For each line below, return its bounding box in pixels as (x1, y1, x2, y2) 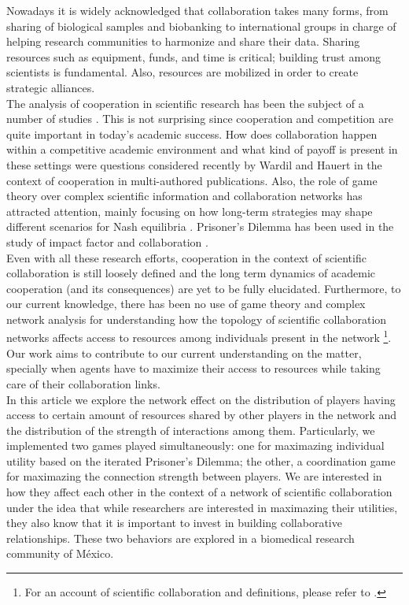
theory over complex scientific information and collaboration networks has (6, 187, 363, 204)
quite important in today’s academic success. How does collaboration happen (6, 125, 378, 142)
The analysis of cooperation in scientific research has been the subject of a (6, 95, 364, 111)
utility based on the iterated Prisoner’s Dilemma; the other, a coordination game (6, 452, 396, 469)
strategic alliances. (6, 79, 95, 95)
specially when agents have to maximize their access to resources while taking (6, 360, 381, 377)
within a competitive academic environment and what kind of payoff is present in (6, 141, 398, 158)
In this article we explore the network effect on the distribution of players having (6, 391, 396, 407)
